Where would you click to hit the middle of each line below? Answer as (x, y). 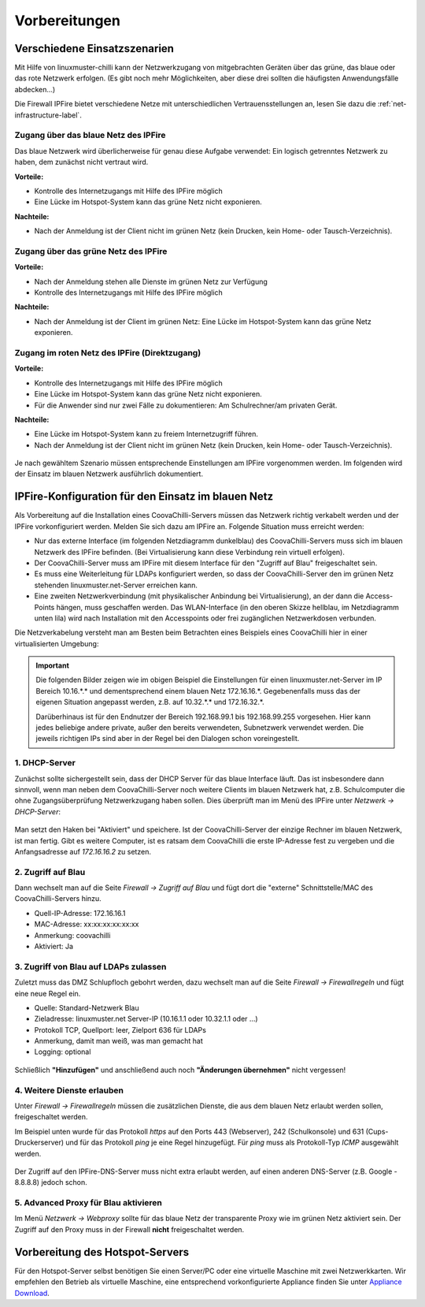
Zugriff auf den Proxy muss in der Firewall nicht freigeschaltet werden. (129, 1229)
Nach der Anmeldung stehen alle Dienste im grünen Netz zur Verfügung (151, 281)
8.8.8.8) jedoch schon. (51, 1182)
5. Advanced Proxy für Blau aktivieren (89, 1203)
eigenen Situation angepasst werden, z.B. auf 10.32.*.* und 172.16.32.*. (150, 702)
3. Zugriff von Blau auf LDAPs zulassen (91, 966)
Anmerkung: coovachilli (72, 935)
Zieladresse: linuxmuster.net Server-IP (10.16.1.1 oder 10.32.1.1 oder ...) (146, 1019)
